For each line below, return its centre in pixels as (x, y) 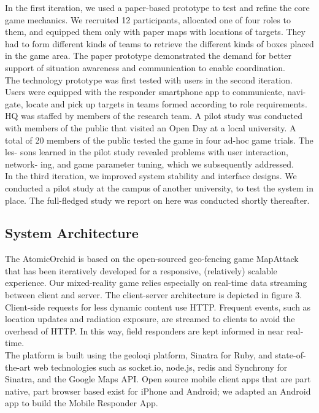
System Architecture (72, 233)
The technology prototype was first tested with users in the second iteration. (149, 79)
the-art (18, 367)
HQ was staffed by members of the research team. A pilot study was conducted (154, 116)
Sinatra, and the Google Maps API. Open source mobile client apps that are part (158, 379)
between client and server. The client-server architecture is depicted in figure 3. (154, 295)
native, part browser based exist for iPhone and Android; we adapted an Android (158, 391)
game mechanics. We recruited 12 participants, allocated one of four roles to (148, 19)
